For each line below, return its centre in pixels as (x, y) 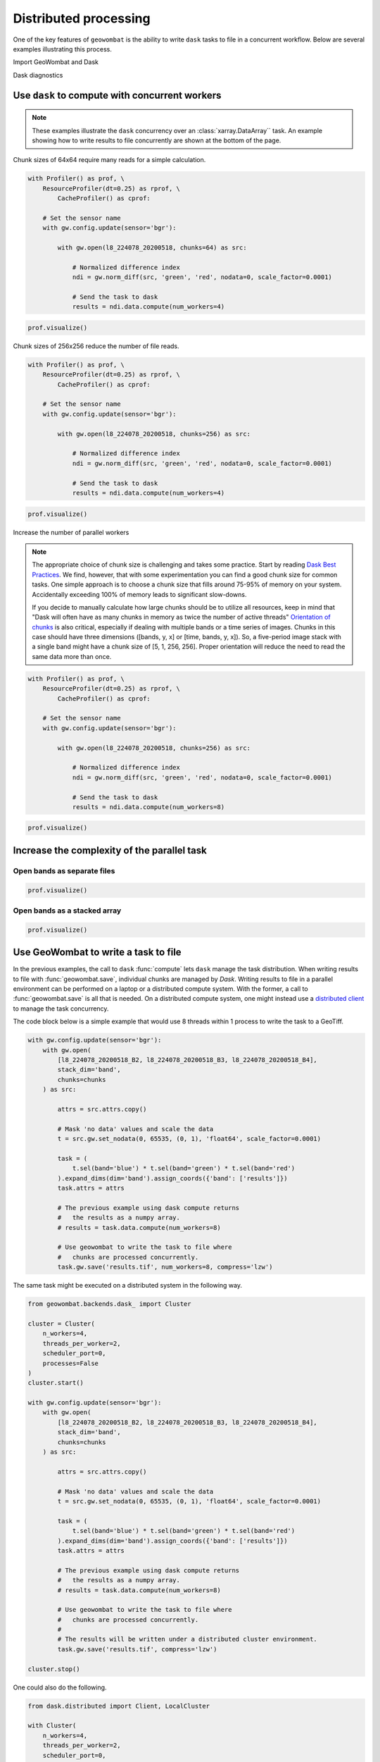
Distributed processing (82, 18)
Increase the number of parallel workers (71, 532)
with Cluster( (52, 1726)
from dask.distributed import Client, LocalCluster (119, 1706)
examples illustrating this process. (62, 49)
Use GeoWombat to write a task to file (97, 953)
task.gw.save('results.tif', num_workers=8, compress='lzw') (165, 1267)
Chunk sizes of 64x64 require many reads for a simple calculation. (109, 160)
